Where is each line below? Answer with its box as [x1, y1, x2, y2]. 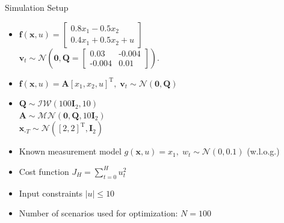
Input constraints [19, 186, 83, 199]
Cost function [19, 165, 69, 177]
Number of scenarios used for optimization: [19, 207, 178, 219]
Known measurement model [19, 145, 122, 157]
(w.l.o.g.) [247, 145, 280, 157]
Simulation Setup [5, 1, 69, 13]
